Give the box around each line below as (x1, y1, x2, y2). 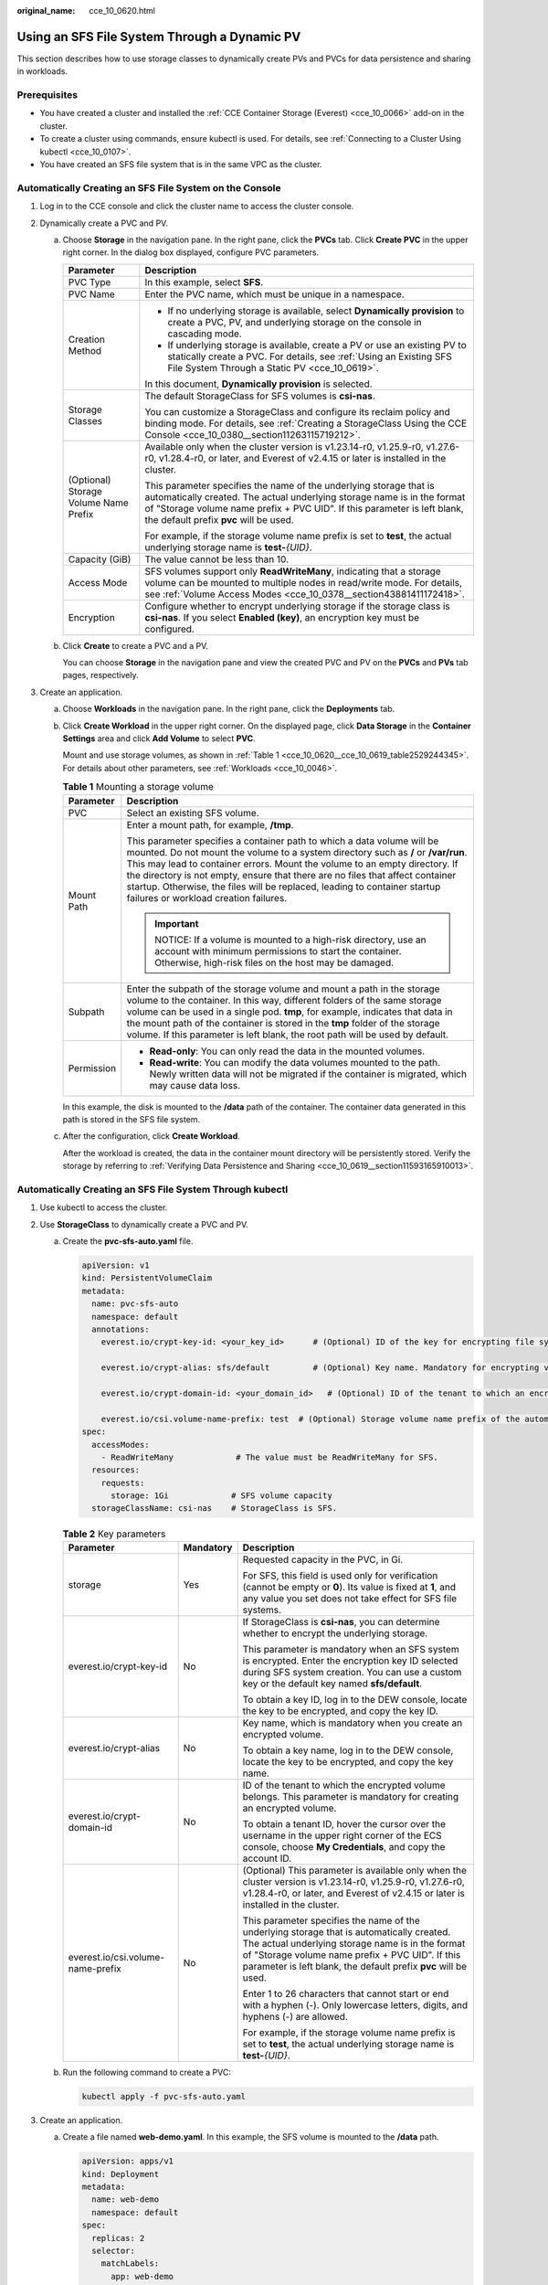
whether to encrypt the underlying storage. (242, 1627, 428, 1640)
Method (68, 344, 102, 356)
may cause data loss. (149, 1079, 241, 1091)
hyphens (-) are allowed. (242, 2010, 349, 2023)
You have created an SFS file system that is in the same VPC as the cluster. (39, 159, 322, 169)
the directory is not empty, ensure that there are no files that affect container (126, 868, 457, 881)
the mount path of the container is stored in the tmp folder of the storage (126, 1016, 440, 1029)
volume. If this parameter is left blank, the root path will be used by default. (126, 1028, 449, 1041)
